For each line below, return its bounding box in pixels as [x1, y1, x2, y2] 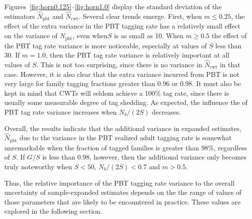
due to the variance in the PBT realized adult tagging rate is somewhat [19, 132, 232, 143]
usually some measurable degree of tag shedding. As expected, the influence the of [4, 97, 248, 107]
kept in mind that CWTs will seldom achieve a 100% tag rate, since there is [4, 88, 229, 98]
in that [220, 59, 240, 69]
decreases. [152, 106, 181, 117]
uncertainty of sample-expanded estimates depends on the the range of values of [4, 187, 242, 197]
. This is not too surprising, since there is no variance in [36, 59, 203, 69]
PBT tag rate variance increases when [4, 106, 117, 117]
